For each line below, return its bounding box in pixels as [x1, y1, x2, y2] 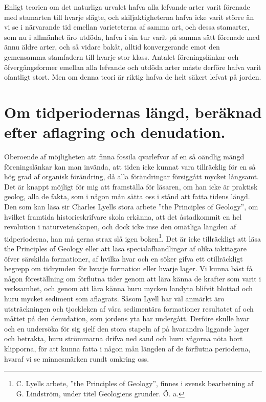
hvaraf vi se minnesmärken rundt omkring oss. [4, 353, 149, 364]
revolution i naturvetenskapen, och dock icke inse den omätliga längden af [4, 221, 236, 232]
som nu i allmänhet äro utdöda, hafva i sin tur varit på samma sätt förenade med [4, 31, 260, 42]
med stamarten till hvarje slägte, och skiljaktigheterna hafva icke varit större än [4, 11, 254, 22]
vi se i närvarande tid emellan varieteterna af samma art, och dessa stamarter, [4, 21, 250, 32]
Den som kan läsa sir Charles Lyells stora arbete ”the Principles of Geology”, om [4, 201, 258, 212]
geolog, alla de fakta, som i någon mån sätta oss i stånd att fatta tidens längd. [4, 191, 250, 202]
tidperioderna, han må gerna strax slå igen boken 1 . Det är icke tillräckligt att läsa [4, 231, 261, 244]
